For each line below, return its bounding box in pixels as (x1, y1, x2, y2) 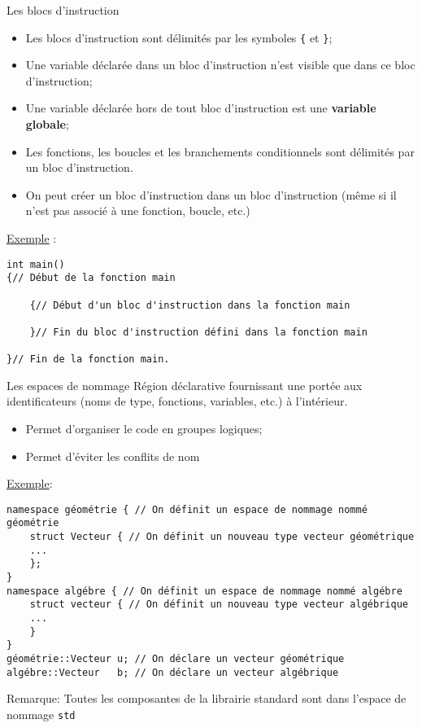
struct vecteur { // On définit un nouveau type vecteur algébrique (29, 599, 408, 611)
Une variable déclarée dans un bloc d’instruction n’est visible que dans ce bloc (25, 56, 415, 73)
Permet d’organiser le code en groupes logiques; (25, 420, 263, 437)
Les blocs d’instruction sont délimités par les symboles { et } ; (25, 29, 333, 46)
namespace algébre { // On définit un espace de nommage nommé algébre (7, 585, 402, 597)
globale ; (25, 116, 69, 133)
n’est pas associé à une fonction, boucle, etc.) (25, 202, 250, 219)
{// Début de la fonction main (7, 272, 176, 284)
